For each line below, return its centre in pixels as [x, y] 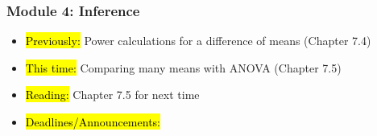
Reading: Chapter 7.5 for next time [112, 95]
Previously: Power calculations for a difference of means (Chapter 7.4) [198, 41]
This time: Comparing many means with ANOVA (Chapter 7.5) [183, 67]
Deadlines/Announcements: [93, 122]
